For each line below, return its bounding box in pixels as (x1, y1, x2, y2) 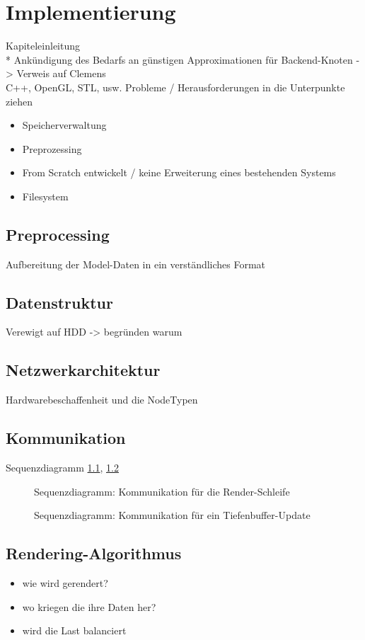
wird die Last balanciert (22, 623, 127, 638)
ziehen (6, 93, 33, 108)
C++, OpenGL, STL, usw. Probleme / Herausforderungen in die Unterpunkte (6, 79, 345, 94)
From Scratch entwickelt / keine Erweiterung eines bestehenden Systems (22, 165, 336, 180)
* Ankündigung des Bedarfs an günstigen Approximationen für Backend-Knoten (6, 52, 353, 67)
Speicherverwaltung (22, 118, 107, 132)
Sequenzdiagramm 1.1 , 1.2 (6, 460, 119, 475)
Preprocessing (6, 223, 110, 245)
